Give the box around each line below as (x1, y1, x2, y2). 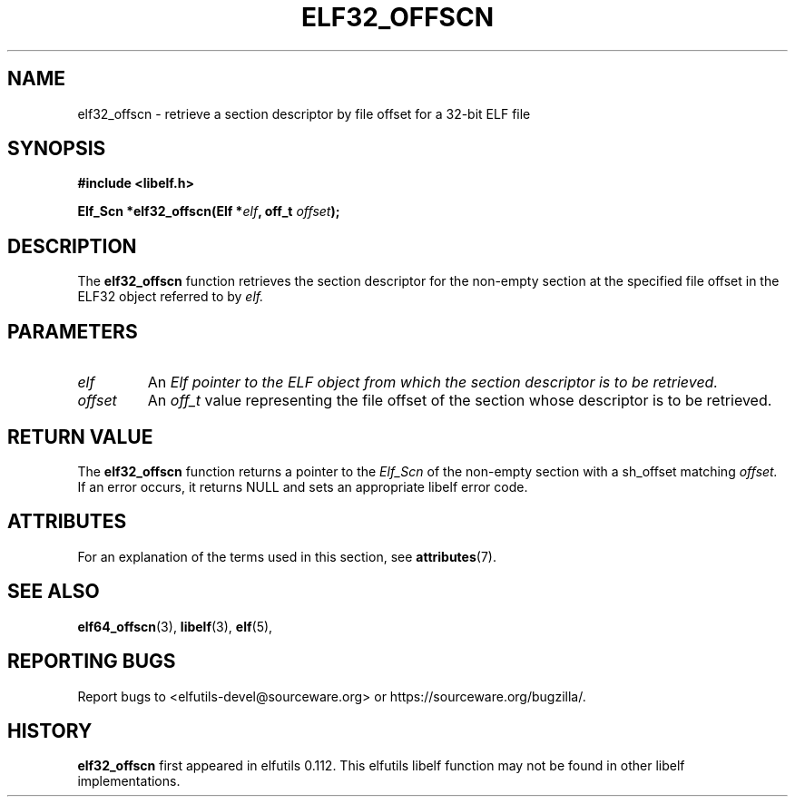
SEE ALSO (7, 580, 100, 603)
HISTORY (7, 719, 93, 742)
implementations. (77, 773, 181, 789)
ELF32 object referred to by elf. (77, 289, 264, 305)
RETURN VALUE (7, 425, 153, 448)
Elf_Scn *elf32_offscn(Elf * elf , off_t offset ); (77, 203, 340, 220)
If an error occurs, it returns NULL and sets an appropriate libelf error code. (77, 478, 528, 495)
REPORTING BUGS (7, 650, 176, 673)
